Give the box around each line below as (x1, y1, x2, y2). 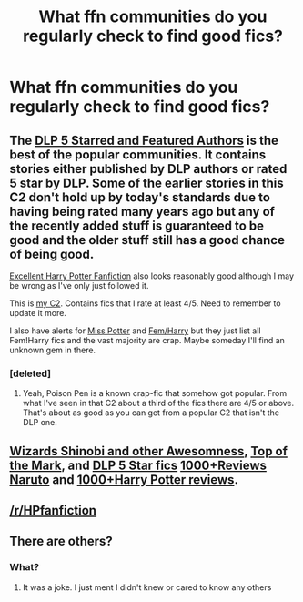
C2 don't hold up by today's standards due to (9, 189, 271, 205)
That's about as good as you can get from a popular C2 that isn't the (22, 407, 280, 418)
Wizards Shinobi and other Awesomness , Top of (9, 444, 288, 459)
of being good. (9, 246, 95, 261)
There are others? (9, 534, 114, 549)
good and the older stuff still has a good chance (9, 232, 285, 248)
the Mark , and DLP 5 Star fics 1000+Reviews (9, 457, 267, 473)
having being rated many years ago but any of (9, 203, 276, 219)
